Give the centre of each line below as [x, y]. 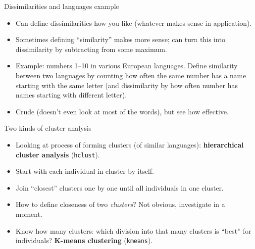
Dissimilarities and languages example [62, 6]
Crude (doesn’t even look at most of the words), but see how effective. [122, 111]
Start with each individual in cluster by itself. [85, 171]
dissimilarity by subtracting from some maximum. [91, 49]
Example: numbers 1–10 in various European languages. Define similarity [127, 66]
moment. [29, 214]
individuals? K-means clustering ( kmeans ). [84, 240]
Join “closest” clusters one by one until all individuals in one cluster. [120, 187]
